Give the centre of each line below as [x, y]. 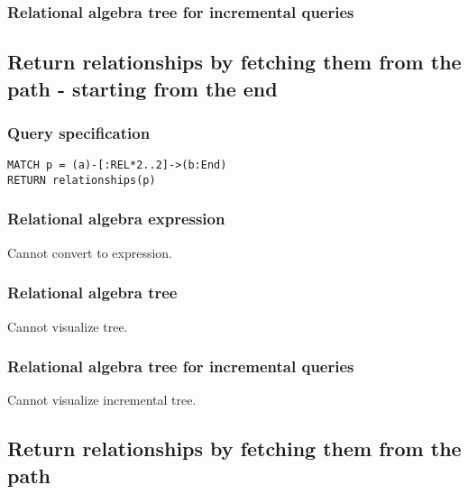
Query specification [79, 132]
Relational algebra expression [116, 219]
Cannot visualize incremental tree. [102, 400]
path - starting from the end [142, 88]
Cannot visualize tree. [68, 326]
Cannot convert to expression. [90, 252]
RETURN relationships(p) [82, 180]
